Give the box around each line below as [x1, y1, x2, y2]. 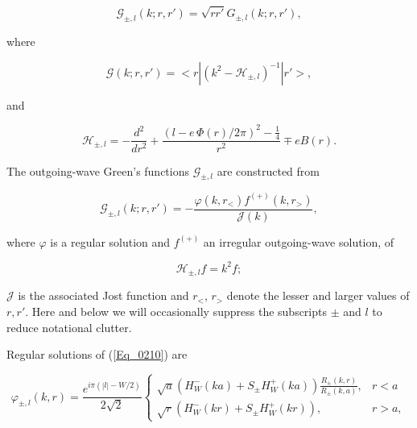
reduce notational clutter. [6, 318, 132, 335]
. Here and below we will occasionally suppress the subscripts [25, 302, 327, 319]
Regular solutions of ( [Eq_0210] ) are [6, 346, 188, 363]
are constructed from [217, 162, 320, 179]
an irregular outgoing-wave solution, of [203, 233, 394, 250]
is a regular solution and [50, 233, 171, 250]
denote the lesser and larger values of [226, 287, 410, 304]
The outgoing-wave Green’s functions [6, 162, 190, 179]
